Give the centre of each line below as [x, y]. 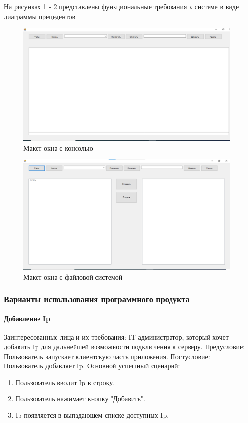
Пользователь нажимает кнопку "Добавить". [80, 398]
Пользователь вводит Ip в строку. [65, 382]
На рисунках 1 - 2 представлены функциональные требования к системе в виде [122, 6]
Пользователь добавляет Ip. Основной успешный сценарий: [92, 366]
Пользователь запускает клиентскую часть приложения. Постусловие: [107, 356]
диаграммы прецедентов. [41, 16]
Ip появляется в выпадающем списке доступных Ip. [92, 414]
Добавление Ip [27, 318]
